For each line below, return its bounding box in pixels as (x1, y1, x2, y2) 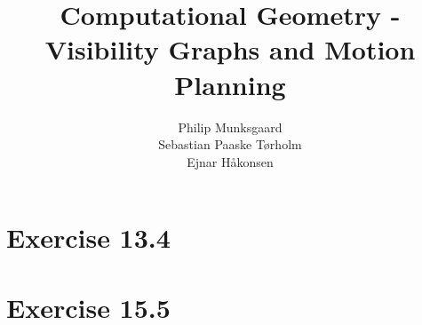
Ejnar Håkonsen (187, 152, 274, 170)
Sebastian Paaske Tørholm (158, 135, 302, 154)
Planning (174, 66, 286, 102)
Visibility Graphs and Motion (44, 31, 416, 67)
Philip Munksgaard (178, 117, 283, 136)
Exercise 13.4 (6, 219, 171, 256)
